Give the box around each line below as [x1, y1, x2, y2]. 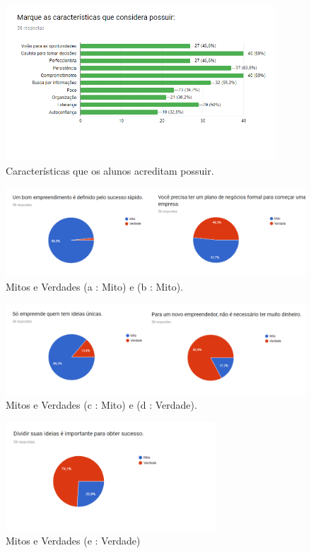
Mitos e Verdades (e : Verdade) [6, 532, 141, 547]
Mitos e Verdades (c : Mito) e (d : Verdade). [6, 397, 197, 412]
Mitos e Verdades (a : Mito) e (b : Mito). [6, 279, 184, 293]
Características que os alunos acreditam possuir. [6, 163, 214, 177]
